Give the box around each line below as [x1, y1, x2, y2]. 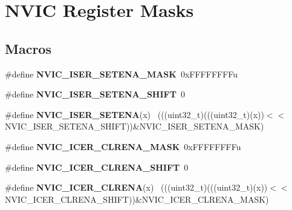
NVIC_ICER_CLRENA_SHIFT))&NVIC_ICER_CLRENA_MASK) [5, 192, 269, 205]
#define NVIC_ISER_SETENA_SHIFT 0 [5, 88, 185, 100]
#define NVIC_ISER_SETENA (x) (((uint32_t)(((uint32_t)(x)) [5, 108, 264, 120]
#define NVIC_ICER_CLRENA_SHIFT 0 [5, 160, 189, 173]
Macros [5, 39, 51, 57]
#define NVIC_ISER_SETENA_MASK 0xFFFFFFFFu [5, 67, 238, 80]
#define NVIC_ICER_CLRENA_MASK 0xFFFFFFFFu [5, 140, 241, 153]
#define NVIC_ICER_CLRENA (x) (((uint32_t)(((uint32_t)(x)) [5, 181, 268, 194]
